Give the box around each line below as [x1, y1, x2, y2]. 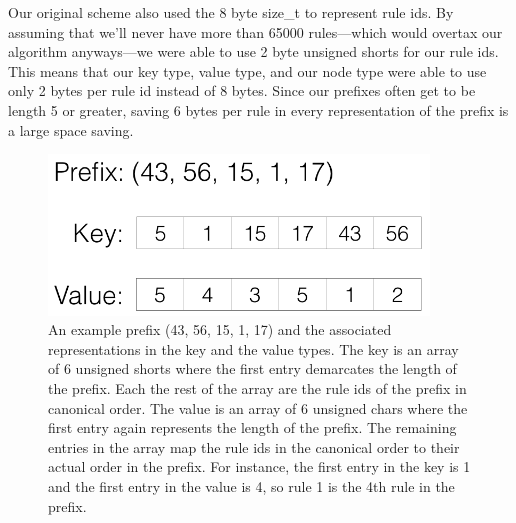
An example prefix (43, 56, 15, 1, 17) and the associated [48, 319, 392, 340]
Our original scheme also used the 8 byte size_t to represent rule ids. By [8, 2, 454, 22]
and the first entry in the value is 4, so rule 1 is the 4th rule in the [48, 475, 455, 496]
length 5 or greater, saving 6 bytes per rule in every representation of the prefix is [8, 99, 509, 120]
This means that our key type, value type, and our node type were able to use [8, 60, 487, 81]
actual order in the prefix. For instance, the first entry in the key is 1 [48, 456, 471, 477]
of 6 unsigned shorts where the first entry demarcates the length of [48, 358, 457, 379]
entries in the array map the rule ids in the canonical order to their [48, 436, 460, 457]
